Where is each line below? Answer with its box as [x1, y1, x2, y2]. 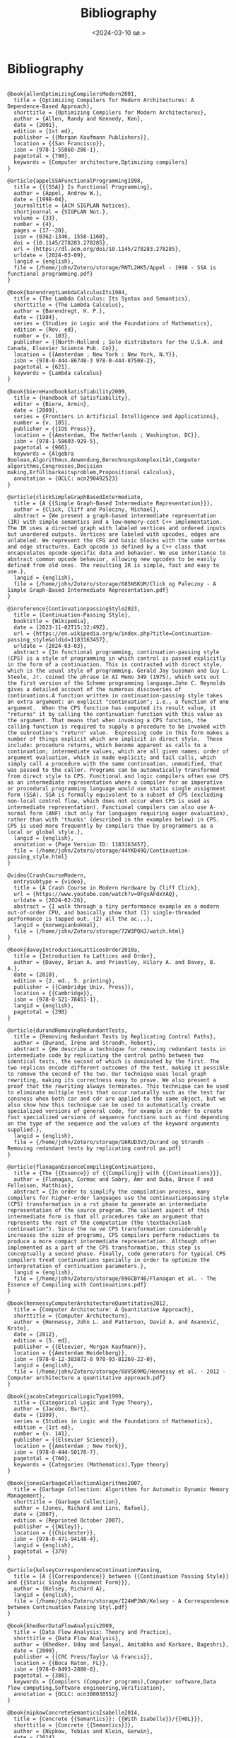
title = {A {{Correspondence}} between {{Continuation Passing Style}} [13, 1572, 230, 1580]
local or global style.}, [7, 828, 83, 836]
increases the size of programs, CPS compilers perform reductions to [7, 1231, 220, 1238]
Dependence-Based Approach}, [7, 103, 93, 110]
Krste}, [7, 1324, 30, 1332]
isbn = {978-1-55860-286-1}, [13, 146, 100, 153]
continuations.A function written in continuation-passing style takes [7, 692, 223, 699]
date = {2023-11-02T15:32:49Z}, [13, 624, 110, 631]
